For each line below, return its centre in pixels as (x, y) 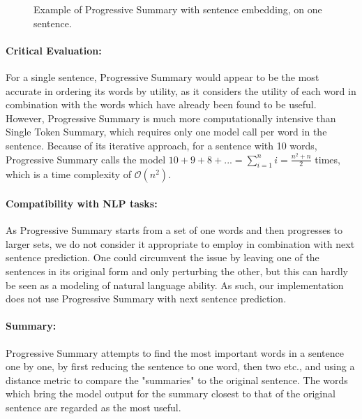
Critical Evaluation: (54, 50)
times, (327, 159)
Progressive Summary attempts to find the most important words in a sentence (175, 352)
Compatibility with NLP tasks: (82, 203)
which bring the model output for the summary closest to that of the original (171, 394)
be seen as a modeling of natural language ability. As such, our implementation (175, 285)
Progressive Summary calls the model (86, 159)
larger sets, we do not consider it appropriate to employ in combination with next (180, 243)
